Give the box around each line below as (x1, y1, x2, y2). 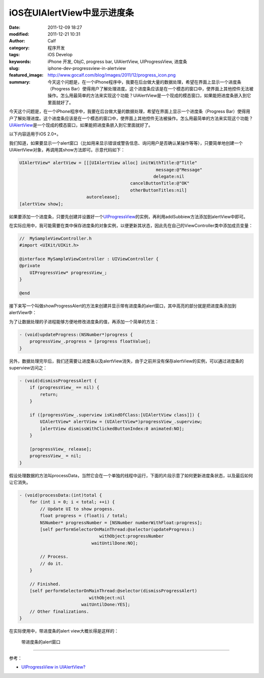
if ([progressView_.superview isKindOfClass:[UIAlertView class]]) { (29, 412, 200, 418)
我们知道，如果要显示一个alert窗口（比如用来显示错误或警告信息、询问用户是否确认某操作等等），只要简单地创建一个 (9, 140, 243, 146)
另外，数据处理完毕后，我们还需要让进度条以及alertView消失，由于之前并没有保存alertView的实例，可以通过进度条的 (9, 358, 244, 364)
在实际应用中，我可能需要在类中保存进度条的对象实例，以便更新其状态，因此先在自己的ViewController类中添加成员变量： (9, 222, 253, 228)
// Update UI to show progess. (40, 506, 115, 511)
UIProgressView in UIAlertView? (21, 664, 86, 670)
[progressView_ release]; (29, 446, 92, 452)
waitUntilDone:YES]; (81, 602, 131, 608)
